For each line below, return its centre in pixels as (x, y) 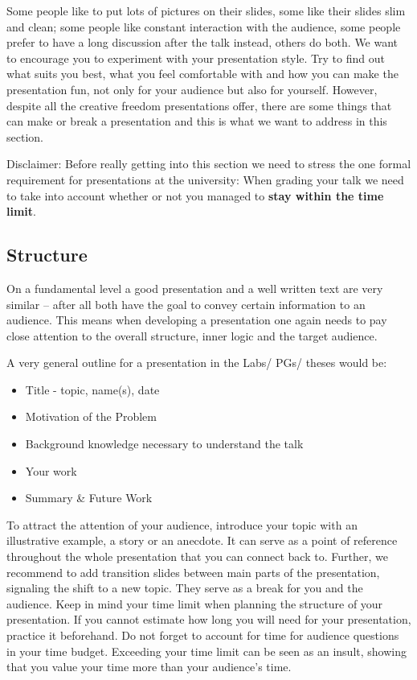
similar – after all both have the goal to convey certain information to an (186, 304)
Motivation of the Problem (91, 416)
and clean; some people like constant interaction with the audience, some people (204, 26)
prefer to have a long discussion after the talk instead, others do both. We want (202, 42)
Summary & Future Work (89, 498)
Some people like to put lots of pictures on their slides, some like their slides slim (206, 10)
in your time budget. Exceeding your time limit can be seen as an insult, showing (206, 651)
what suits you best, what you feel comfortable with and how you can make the (202, 74)
